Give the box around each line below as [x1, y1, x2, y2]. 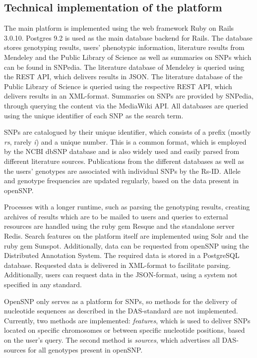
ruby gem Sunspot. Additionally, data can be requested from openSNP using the [4, 240, 249, 251]
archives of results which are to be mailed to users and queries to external [4, 211, 228, 221]
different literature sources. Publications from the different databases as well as [4, 155, 244, 166]
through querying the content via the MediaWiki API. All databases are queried [4, 100, 249, 110]
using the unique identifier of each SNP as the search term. [4, 110, 184, 120]
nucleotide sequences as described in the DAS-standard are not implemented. [4, 306, 238, 316]
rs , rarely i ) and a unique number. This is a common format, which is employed [4, 136, 247, 147]
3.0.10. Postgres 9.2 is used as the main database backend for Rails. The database [4, 32, 253, 43]
